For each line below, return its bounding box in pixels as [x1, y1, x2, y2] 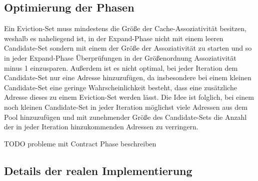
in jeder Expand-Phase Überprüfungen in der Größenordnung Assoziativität [4, 52, 236, 63]
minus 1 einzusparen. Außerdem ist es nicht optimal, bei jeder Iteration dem [4, 62, 238, 73]
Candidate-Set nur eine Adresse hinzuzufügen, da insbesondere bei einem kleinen [4, 72, 251, 83]
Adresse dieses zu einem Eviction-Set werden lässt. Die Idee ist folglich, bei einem [4, 92, 254, 102]
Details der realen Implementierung [4, 162, 192, 178]
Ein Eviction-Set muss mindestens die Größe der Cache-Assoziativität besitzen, [4, 23, 246, 34]
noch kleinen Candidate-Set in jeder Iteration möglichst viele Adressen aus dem [4, 101, 247, 112]
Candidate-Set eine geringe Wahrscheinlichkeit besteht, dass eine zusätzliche [4, 82, 237, 92]
